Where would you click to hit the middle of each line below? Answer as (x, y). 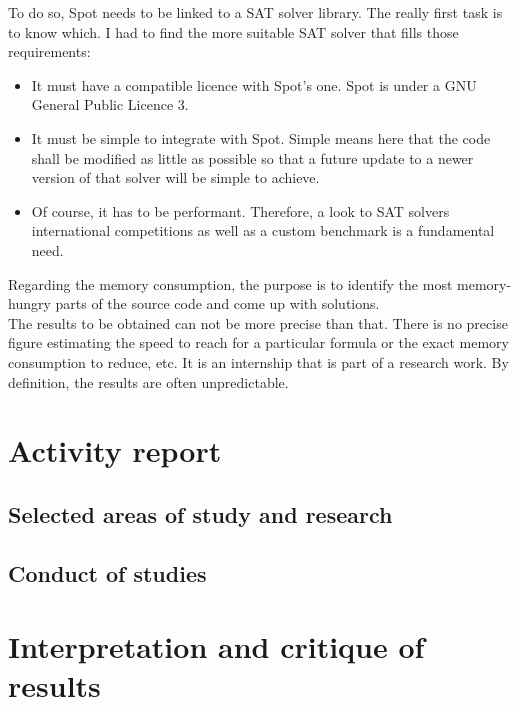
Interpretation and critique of (216, 646)
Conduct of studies (107, 572)
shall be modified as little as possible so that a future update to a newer (252, 157)
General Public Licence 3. (110, 104)
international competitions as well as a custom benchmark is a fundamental (263, 230)
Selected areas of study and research (200, 513)
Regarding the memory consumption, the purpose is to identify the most (230, 283)
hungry (29, 303)
